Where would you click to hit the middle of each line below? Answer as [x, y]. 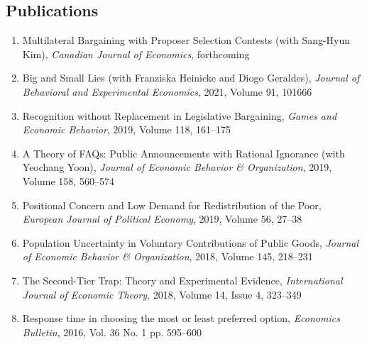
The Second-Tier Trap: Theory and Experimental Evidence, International [182, 280]
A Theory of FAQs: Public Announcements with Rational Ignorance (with [183, 153]
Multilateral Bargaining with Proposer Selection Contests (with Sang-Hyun [186, 40]
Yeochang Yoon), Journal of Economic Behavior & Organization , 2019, [177, 167]
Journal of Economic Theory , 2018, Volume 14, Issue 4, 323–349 [162, 294]
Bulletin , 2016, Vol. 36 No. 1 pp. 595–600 [112, 332]
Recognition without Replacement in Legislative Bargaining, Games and [180, 115]
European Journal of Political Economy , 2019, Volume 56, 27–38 [162, 219]
